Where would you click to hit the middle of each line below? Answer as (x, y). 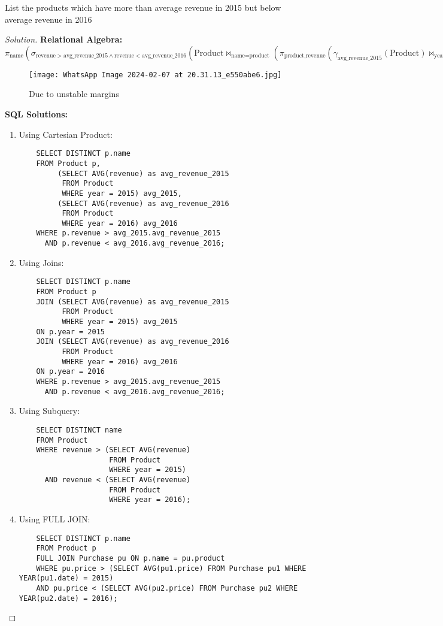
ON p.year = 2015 (70, 332)
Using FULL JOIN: (54, 519)
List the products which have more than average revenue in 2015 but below (143, 7)
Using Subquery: (49, 411)
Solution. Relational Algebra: (64, 39)
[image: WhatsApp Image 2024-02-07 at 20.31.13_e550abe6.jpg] (155, 75)
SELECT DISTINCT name (79, 430)
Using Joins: (41, 262)
